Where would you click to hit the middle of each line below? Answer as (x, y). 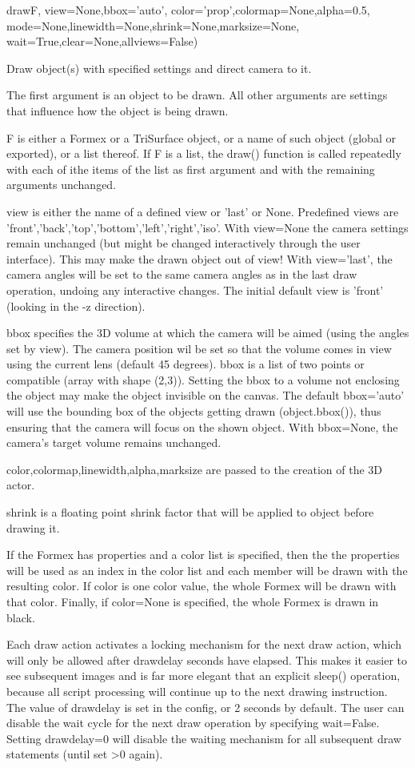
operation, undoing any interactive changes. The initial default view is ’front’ (195, 290)
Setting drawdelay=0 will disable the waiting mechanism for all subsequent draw (204, 738)
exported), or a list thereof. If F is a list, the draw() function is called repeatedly (204, 153)
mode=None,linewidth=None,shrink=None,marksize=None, (153, 25)
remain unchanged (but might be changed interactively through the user (184, 243)
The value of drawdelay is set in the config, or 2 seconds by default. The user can (206, 707)
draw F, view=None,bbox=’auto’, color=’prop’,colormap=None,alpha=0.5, (188, 10)
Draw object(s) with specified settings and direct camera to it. (159, 68)
